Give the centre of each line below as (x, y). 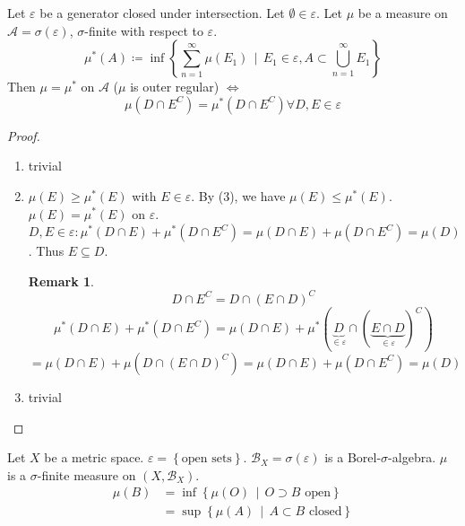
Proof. (24, 135)
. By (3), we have (238, 195)
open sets (207, 459)
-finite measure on (86, 474)
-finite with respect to (144, 30)
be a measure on (403, 13)
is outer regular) (175, 87)
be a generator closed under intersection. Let (162, 13)
